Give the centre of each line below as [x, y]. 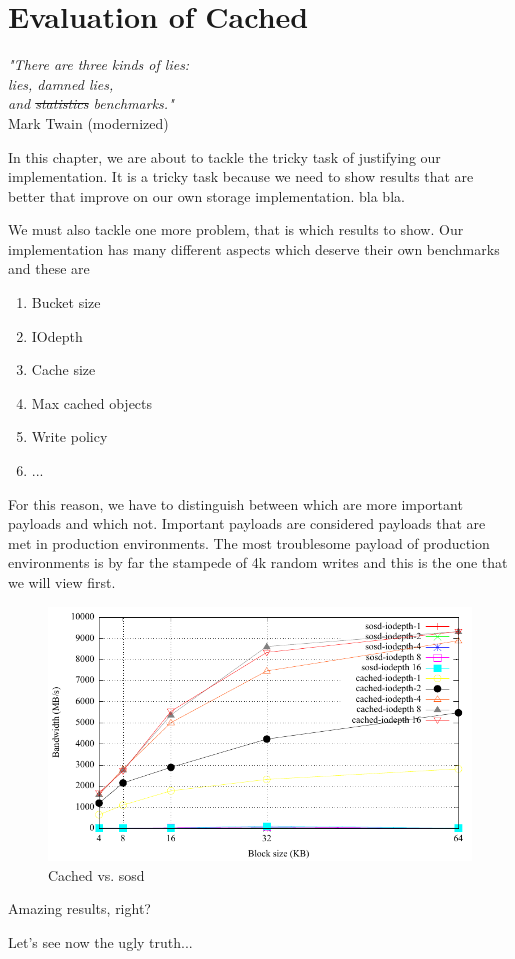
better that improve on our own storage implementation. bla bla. [206, 195]
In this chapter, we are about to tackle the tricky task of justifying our [224, 156]
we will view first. [62, 582]
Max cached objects [92, 402]
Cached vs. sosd [96, 874]
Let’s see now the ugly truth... [100, 941]
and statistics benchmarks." [91, 103]
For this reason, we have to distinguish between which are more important [235, 503]
